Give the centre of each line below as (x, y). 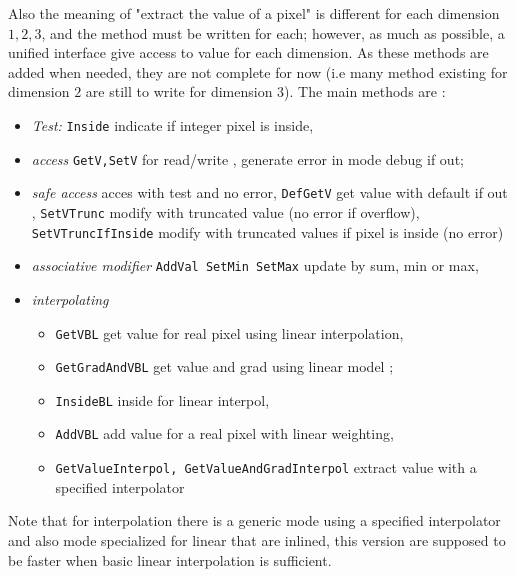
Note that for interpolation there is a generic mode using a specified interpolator (254, 520)
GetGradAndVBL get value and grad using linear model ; (224, 366)
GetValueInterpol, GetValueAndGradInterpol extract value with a (266, 467)
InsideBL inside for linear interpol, (162, 399)
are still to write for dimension (179, 91)
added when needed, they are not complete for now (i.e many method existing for (258, 71)
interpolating (70, 298)
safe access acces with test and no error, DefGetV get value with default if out (269, 192)
